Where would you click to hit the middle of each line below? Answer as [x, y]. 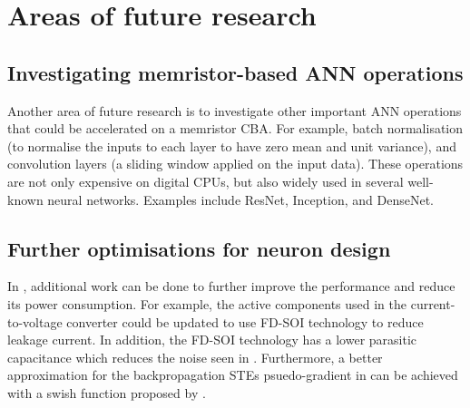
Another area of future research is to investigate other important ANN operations [235, 110]
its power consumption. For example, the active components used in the [207, 303]
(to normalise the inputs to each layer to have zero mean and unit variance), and [232, 146]
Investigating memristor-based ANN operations [235, 72]
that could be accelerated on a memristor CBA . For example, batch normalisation [235, 128]
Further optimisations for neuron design [199, 248]
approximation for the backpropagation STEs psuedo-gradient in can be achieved [233, 375]
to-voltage [35, 321]
